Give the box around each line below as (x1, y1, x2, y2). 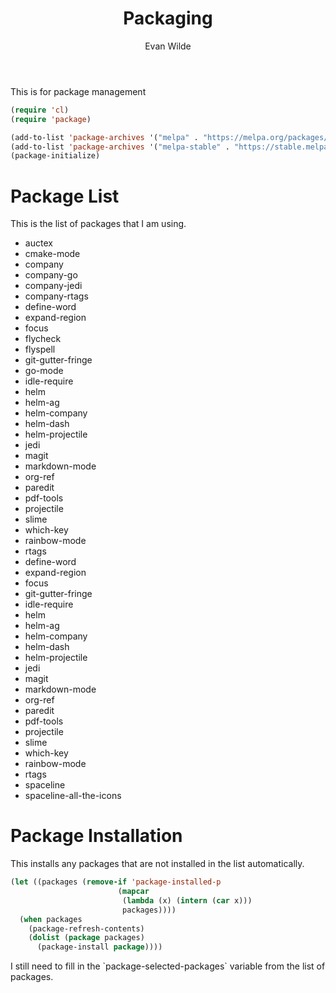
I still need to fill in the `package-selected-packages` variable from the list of (10, 960, 326, 972)
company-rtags (24, 290, 89, 302)
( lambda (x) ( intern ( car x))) (121, 895, 253, 906)
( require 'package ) (10, 114, 92, 124)
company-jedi (24, 280, 83, 292)
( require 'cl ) (10, 105, 70, 115)
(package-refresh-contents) (28, 923, 145, 934)
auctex (24, 237, 53, 249)
